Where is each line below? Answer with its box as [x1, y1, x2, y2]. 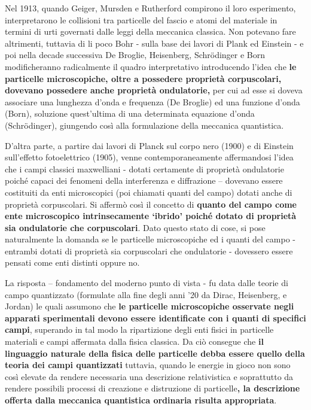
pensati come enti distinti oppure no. [5, 256, 140, 269]
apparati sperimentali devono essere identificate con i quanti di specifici [5, 311, 306, 324]
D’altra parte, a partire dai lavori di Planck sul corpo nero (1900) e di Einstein [5, 139, 294, 151]
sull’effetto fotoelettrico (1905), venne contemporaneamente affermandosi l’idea [5, 151, 294, 163]
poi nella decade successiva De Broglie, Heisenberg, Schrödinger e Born [5, 48, 266, 61]
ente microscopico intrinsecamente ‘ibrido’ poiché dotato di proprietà [5, 209, 297, 222]
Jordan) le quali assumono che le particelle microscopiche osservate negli [5, 300, 294, 312]
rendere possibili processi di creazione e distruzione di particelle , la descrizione [5, 382, 300, 394]
